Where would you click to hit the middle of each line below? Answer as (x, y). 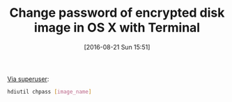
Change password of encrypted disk (117, 13)
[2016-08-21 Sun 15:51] (117, 47)
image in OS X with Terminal (117, 28)
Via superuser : (28, 79)
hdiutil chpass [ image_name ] (49, 92)
